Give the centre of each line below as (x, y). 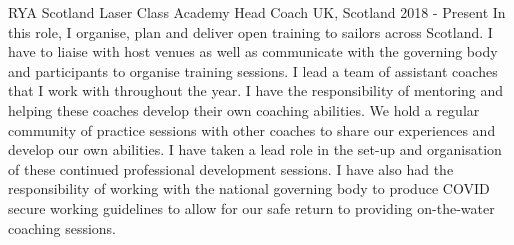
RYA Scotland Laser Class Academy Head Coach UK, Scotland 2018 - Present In (257, 12)
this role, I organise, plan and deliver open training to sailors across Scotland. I (250, 31)
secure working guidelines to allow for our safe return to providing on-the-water (251, 207)
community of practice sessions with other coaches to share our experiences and (252, 129)
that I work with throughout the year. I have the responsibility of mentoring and (256, 90)
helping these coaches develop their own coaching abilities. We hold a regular (244, 109)
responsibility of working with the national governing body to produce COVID (249, 188)
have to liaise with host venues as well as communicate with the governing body (253, 51)
